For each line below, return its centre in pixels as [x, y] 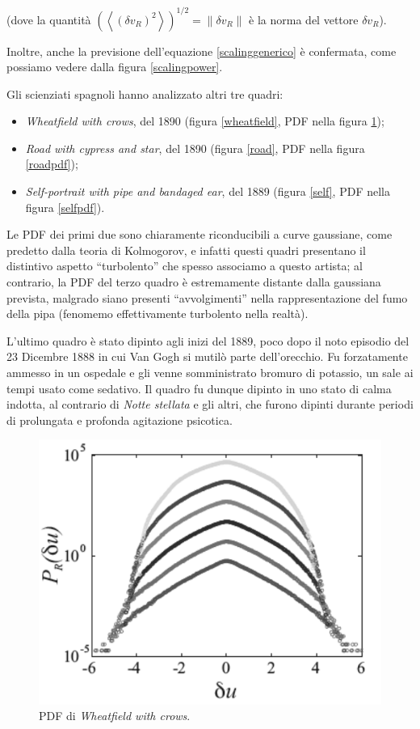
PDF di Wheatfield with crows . [115, 716]
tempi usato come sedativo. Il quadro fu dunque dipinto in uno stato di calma [199, 388]
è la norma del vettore [304, 19]
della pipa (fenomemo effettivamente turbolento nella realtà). [157, 314]
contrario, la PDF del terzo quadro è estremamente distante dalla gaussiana [194, 282]
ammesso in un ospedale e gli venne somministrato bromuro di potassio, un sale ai [210, 372]
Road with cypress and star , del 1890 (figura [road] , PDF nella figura [195, 148]
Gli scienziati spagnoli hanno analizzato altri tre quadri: [145, 93]
